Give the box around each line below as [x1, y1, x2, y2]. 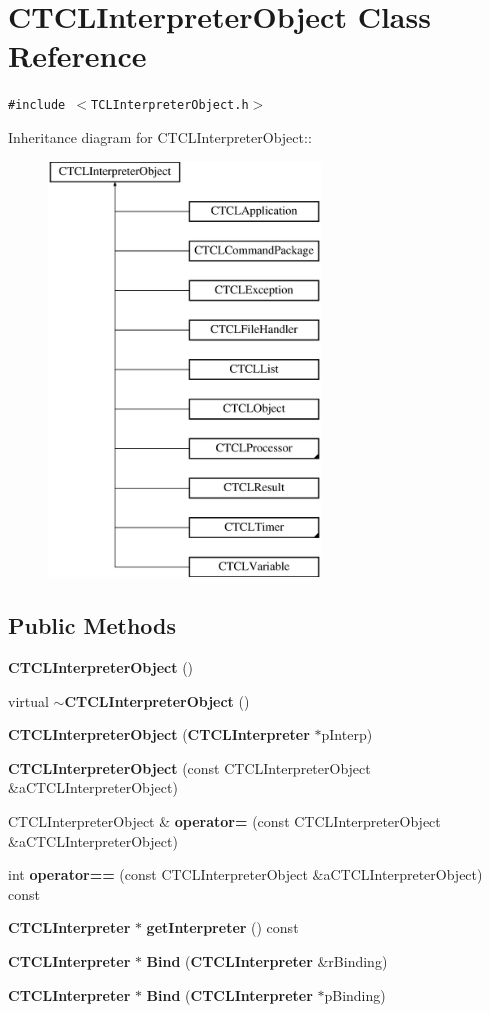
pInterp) [321, 724, 373, 745]
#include [8, 98, 66, 113]
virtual [8, 690, 49, 711]
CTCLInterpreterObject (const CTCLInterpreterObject [8, 757, 371, 778]
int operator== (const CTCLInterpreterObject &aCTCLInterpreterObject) [8, 864, 483, 885]
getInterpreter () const [146, 917, 299, 938]
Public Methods [8, 610, 177, 641]
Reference [8, 35, 147, 76]
